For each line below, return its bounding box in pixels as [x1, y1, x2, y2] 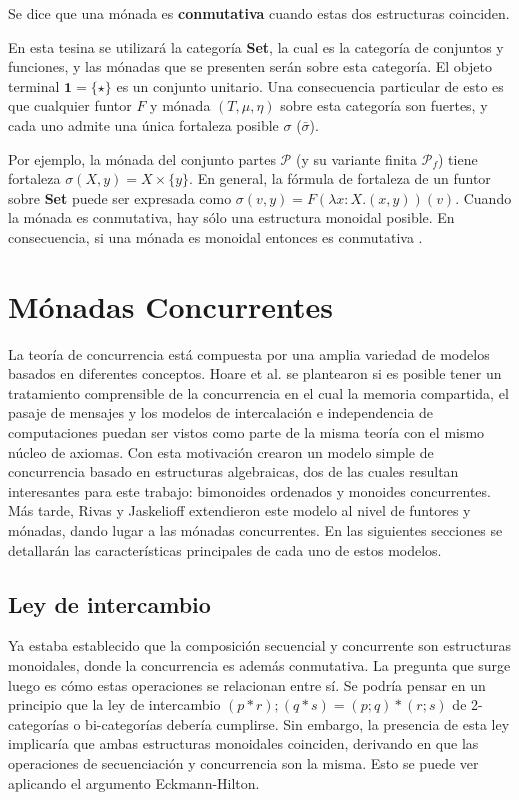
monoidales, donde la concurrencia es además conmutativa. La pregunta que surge [8, 654, 511, 675]
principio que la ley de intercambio [8, 694, 221, 715]
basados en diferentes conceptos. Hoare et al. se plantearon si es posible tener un [8, 363, 502, 384]
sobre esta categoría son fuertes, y [280, 95, 488, 116]
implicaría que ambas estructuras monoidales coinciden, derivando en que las [8, 733, 479, 754]
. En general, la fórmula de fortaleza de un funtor [189, 168, 491, 189]
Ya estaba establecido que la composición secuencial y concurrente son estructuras [8, 635, 512, 656]
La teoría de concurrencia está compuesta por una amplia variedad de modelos [8, 343, 490, 364]
